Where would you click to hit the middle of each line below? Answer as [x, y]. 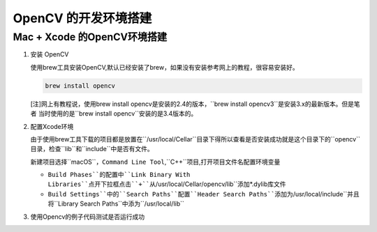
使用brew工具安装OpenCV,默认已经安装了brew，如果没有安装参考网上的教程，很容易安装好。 [165, 67]
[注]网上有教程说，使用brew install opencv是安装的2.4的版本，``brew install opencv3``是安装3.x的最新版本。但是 [192, 104]
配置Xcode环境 [52, 126]
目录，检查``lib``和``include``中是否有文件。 [92, 149]
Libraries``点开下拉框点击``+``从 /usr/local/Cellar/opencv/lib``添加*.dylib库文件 [167, 184]
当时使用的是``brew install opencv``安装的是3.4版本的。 [118, 114]
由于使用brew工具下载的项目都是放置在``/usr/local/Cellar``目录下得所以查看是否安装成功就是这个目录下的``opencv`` [195, 139]
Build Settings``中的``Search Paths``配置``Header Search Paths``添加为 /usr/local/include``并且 [204, 194]
